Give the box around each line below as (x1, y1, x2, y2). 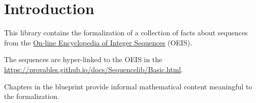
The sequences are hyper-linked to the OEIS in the (4, 54, 163, 65)
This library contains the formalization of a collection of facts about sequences (4, 27, 248, 38)
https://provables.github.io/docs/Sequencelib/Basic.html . (4, 64, 183, 74)
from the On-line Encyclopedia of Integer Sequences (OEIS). (4, 37, 193, 47)
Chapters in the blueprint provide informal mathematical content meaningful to (4, 81, 252, 91)
